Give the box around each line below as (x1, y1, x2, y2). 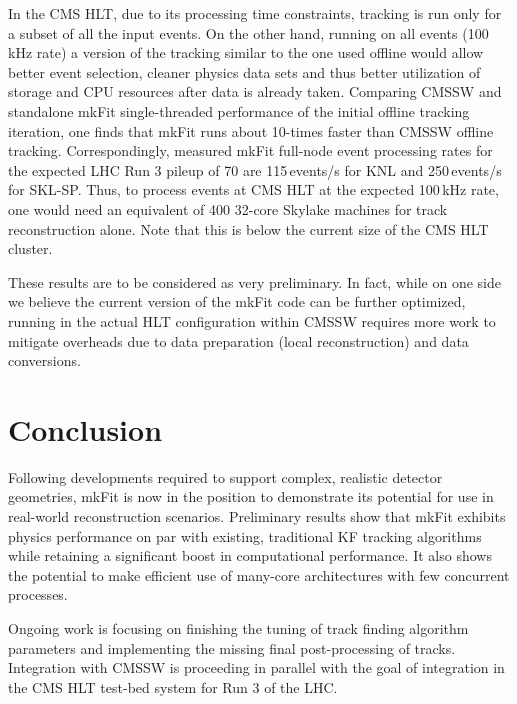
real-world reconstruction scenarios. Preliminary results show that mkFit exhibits (8, 506, 506, 526)
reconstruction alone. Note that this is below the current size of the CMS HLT (8, 218, 489, 239)
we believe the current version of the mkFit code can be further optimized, (8, 291, 466, 312)
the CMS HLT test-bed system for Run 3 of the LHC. (8, 676, 338, 697)
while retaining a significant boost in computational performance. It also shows (8, 545, 492, 566)
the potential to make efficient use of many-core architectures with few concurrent (8, 564, 510, 585)
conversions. (8, 350, 81, 371)
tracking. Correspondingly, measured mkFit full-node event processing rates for (8, 140, 493, 161)
